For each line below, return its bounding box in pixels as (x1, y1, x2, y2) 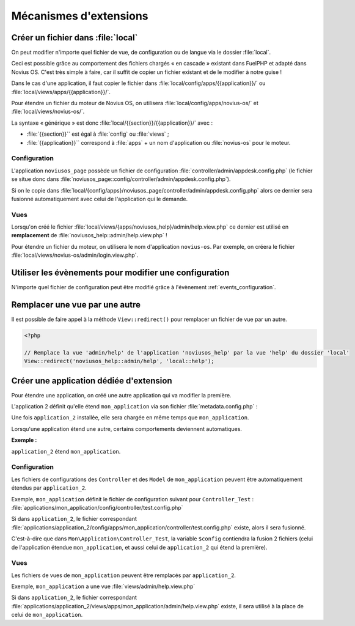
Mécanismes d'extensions (11, 9, 148, 23)
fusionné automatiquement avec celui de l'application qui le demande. (11, 195, 188, 202)
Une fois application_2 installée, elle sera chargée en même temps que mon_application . (11, 414, 249, 421)
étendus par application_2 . (11, 484, 87, 492)
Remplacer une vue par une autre (11, 300, 141, 310)
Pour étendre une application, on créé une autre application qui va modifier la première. (11, 391, 232, 399)
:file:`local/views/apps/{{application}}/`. (11, 88, 111, 95)
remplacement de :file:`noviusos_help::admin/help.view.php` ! (11, 232, 167, 239)
